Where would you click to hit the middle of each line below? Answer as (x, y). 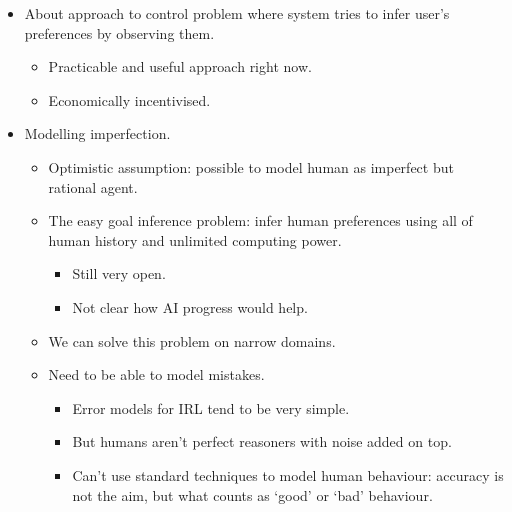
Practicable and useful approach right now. (180, 66)
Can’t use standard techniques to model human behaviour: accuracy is (288, 474)
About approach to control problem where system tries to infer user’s (237, 13)
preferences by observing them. (119, 32)
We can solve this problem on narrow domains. (192, 340)
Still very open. (119, 273)
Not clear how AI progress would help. (190, 306)
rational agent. (93, 186)
